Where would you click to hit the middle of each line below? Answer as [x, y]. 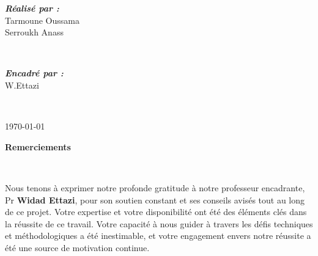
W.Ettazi [22, 85]
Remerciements [38, 146]
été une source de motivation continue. [77, 247]
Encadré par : [34, 73]
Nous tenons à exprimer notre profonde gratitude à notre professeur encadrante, [155, 187]
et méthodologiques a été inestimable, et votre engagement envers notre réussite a [158, 236]
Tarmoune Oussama [42, 20]
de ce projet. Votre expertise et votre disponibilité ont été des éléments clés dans [156, 212]
